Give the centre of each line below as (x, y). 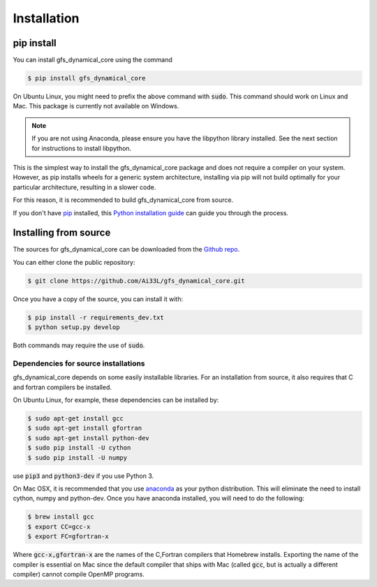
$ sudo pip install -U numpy (77, 457)
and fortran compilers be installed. (62, 387)
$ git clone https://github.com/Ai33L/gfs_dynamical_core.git (136, 281)
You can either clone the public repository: (74, 262)
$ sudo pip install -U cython (79, 448)
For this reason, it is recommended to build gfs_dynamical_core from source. (123, 200)
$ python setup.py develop (74, 327)
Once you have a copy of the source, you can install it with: (98, 299)
